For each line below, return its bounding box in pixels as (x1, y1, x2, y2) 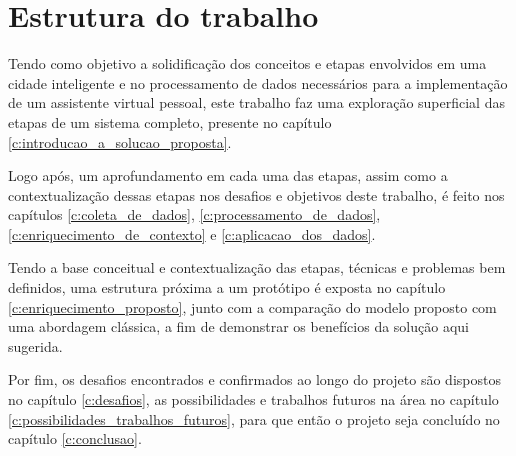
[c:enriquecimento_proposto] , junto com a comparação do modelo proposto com (8, 296, 497, 317)
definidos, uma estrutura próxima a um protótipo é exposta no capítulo (8, 277, 446, 298)
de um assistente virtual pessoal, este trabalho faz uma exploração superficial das (8, 92, 505, 113)
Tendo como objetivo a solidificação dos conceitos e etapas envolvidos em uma (8, 53, 487, 74)
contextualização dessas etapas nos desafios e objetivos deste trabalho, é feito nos (8, 184, 505, 205)
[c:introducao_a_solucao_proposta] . (8, 131, 232, 152)
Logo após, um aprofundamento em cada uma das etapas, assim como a (8, 165, 448, 186)
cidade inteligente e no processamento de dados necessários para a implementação (8, 72, 508, 93)
